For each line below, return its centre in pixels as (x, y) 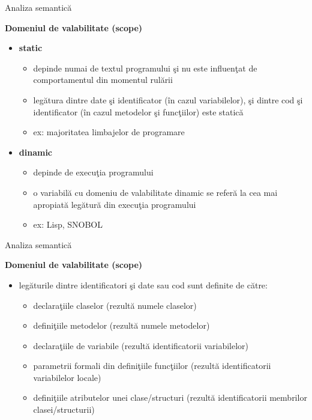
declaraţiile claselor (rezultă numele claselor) (115, 305)
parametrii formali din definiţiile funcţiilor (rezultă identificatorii (152, 366)
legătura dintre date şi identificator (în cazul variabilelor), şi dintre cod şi (168, 99)
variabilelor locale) (67, 377)
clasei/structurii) (64, 409)
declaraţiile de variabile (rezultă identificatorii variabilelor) (141, 345)
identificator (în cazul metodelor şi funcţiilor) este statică (138, 111)
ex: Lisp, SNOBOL (68, 224)
